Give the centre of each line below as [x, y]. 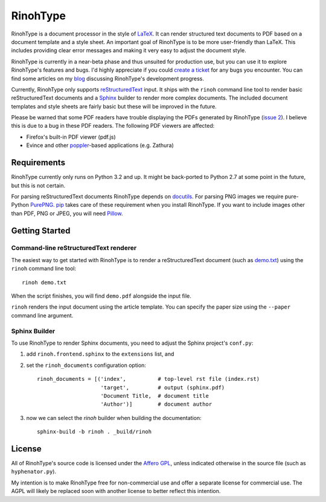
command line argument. [42, 315]
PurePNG [42, 205]
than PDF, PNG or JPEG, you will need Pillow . [67, 213]
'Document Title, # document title [155, 396]
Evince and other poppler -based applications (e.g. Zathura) [100, 145]
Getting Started [41, 231]
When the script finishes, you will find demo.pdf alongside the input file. [101, 296]
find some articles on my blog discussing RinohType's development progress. [108, 78]
